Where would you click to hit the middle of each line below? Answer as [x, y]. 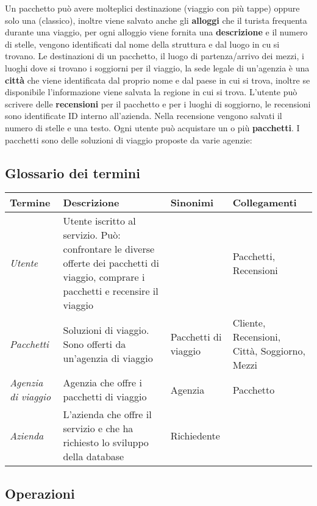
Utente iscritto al [99, 221]
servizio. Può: [92, 235]
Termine [30, 203]
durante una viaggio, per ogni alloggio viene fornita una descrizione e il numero [156, 32]
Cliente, [249, 323]
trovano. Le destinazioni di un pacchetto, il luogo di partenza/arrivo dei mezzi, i [155, 56]
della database [94, 457]
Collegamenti [265, 203]
